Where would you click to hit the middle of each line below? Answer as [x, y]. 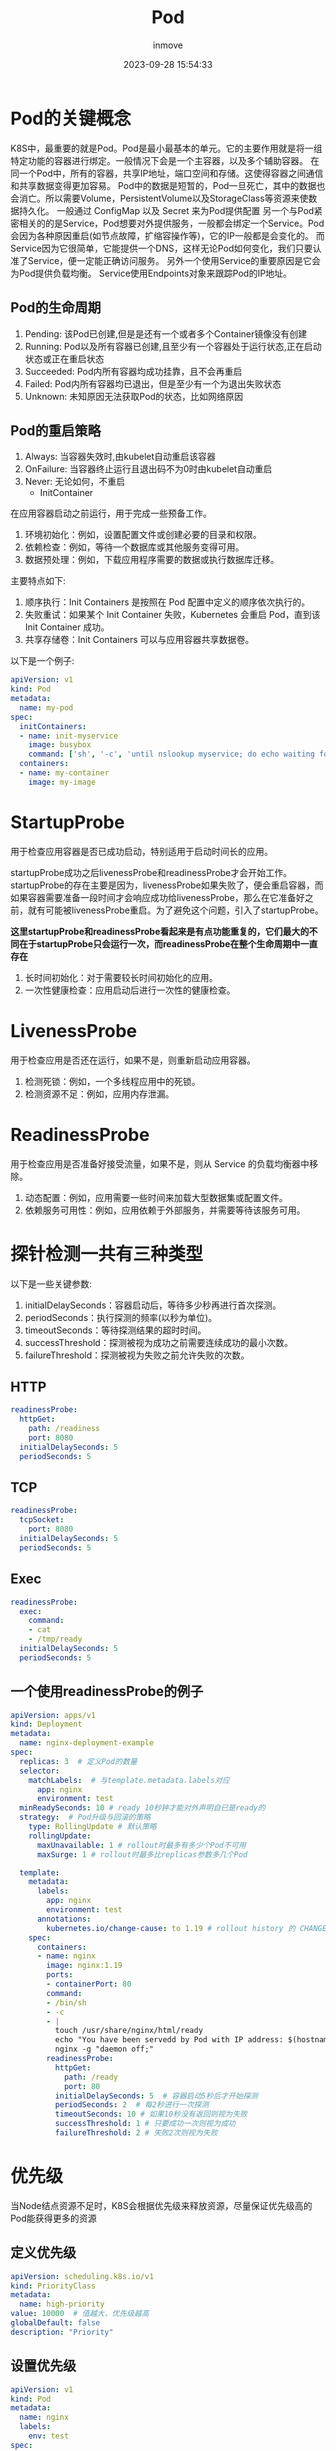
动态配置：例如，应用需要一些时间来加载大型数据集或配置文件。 [156, 1197]
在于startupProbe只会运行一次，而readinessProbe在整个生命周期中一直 [168, 943]
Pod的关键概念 [71, 118]
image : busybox [60, 745]
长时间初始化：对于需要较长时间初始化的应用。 [121, 977]
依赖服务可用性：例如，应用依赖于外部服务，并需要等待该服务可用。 [165, 1210]
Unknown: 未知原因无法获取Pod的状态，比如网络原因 [134, 396]
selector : [39, 1771]
